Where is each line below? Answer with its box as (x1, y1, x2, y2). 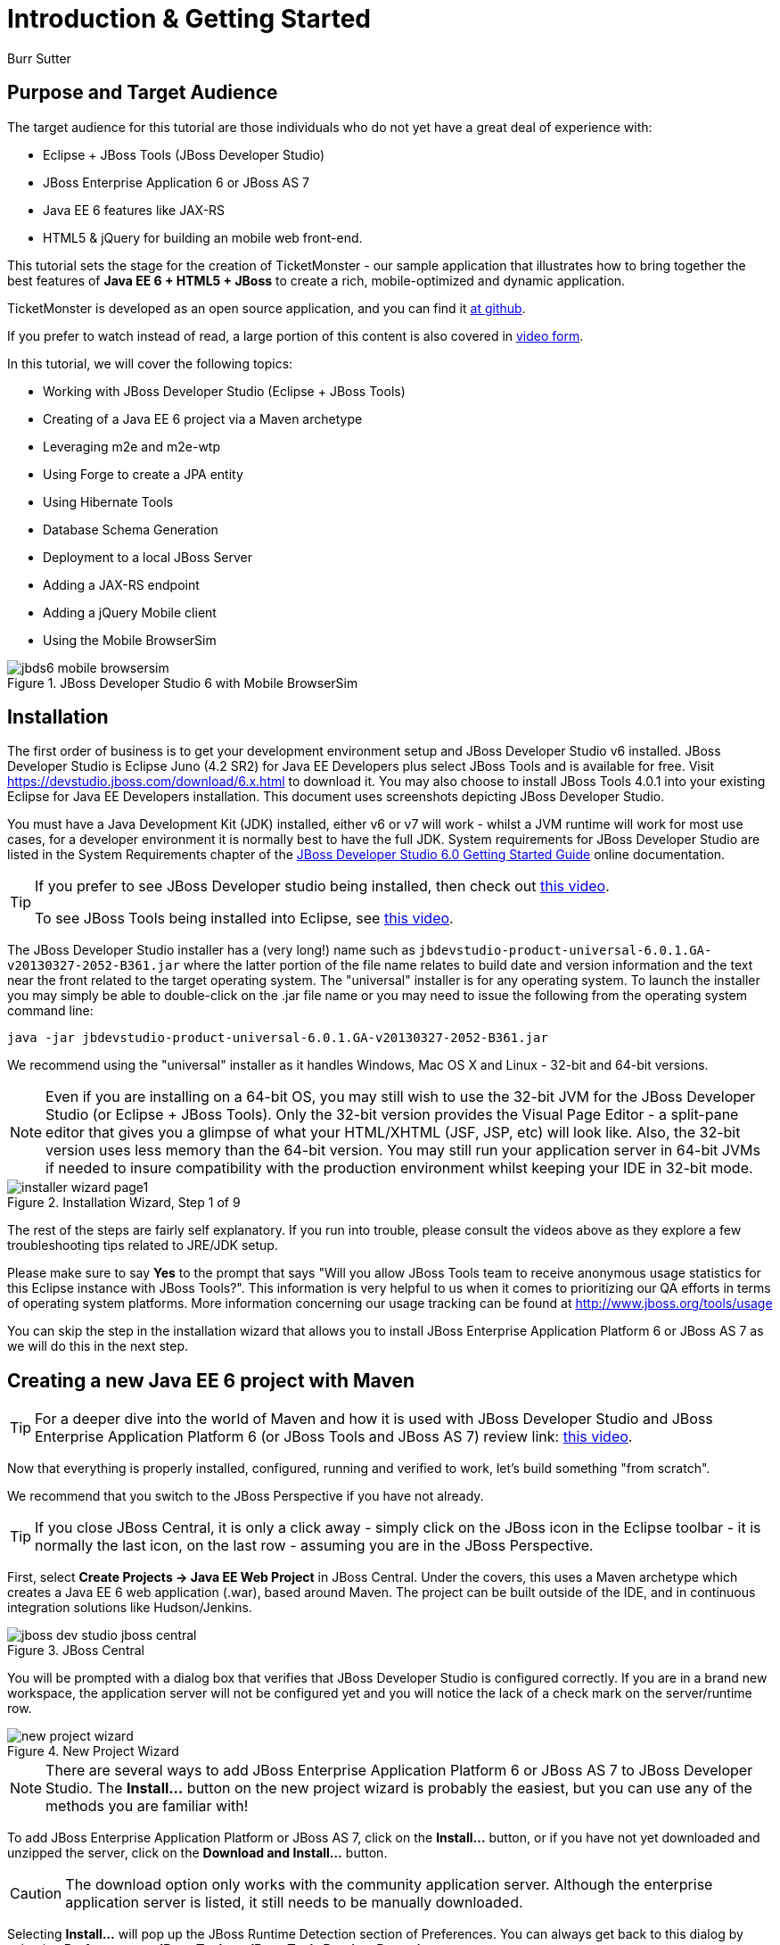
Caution (10, 1884, 62, 1903)
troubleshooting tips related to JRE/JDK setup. (7, 1237, 278, 1254)
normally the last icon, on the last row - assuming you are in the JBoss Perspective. (35, 1536, 594, 1555)
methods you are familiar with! (45, 1797, 249, 1816)
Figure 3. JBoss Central (7, 1643, 144, 1659)
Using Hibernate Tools (43, 493, 174, 509)
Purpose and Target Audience (7, 81, 278, 104)
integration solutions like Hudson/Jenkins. (7, 1600, 252, 1616)
